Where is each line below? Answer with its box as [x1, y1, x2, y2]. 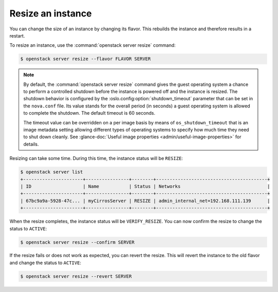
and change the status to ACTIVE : [9, 260, 82, 266]
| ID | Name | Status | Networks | [20, 183, 270, 189]
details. [23, 141, 39, 147]
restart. [9, 32, 25, 39]
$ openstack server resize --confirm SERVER [20, 239, 135, 245]
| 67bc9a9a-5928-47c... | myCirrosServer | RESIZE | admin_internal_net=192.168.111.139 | [20, 198, 270, 204]
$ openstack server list [20, 169, 83, 175]
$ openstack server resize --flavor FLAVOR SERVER [20, 56, 151, 62]
